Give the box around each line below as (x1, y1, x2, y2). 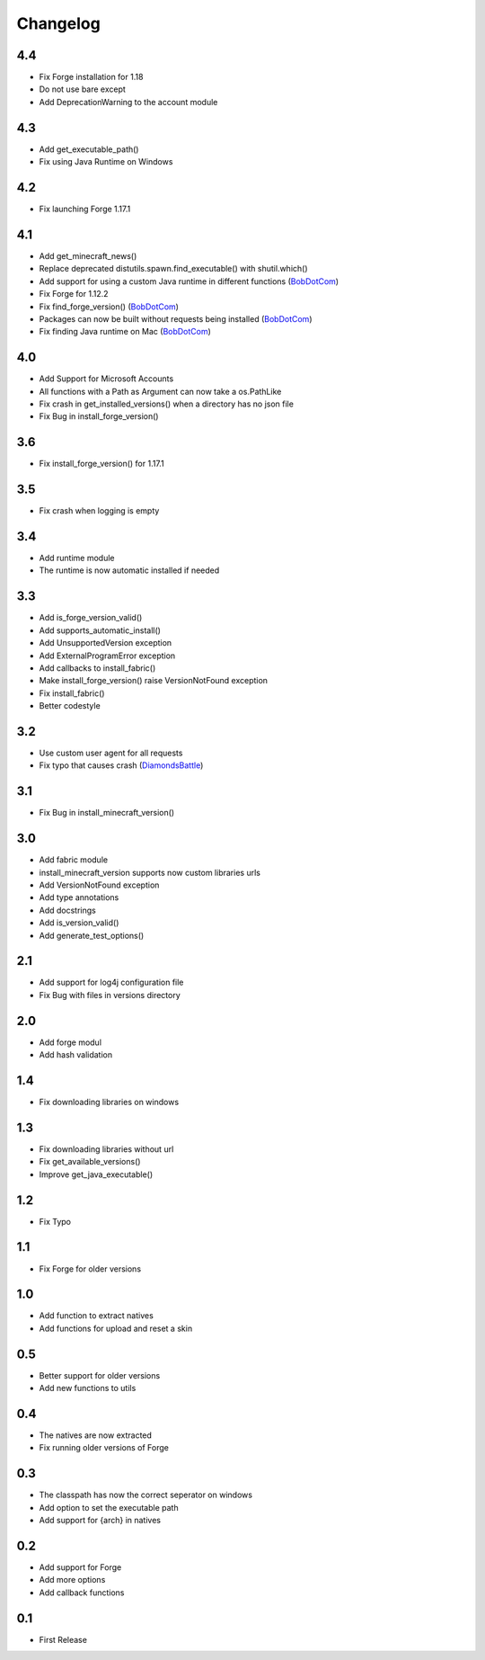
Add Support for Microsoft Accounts (39, 373, 174, 384)
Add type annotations (39, 892, 119, 903)
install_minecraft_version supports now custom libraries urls (39, 867, 260, 878)
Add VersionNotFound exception (39, 879, 160, 890)
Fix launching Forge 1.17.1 (39, 203, 131, 215)
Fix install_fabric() (39, 688, 105, 699)
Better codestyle (39, 701, 101, 711)
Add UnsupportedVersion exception (39, 638, 172, 648)
